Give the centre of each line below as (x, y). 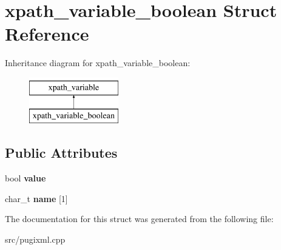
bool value (25, 178)
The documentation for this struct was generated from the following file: (139, 219)
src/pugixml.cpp (35, 239)
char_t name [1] (36, 198)
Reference (47, 34)
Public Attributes (61, 153)
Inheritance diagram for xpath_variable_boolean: (98, 63)
